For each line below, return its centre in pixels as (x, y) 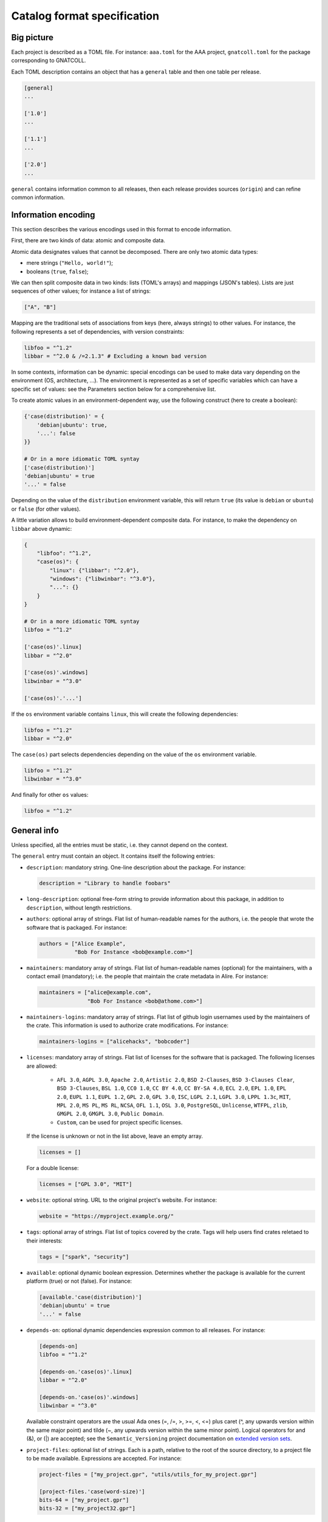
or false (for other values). (46, 509)
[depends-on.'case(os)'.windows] (89, 1397)
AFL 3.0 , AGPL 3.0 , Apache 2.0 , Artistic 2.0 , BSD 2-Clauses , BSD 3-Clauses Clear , (176, 1079)
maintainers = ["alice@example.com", (95, 993)
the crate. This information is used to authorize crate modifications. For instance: (128, 1025)
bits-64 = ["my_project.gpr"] (84, 1500)
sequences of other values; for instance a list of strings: (81, 291)
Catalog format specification (85, 16)
